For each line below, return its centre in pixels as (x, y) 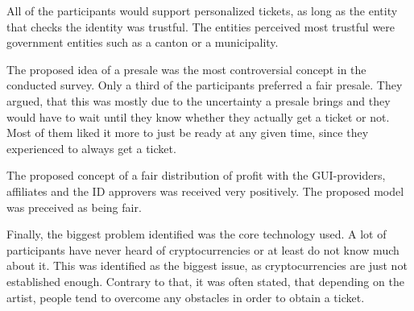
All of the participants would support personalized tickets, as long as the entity (202, 10)
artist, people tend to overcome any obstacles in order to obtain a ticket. (186, 297)
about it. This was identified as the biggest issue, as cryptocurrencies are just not (207, 265)
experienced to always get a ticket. (91, 148)
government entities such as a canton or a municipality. (143, 42)
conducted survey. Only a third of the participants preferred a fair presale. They (205, 85)
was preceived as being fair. (74, 207)
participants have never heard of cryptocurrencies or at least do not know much (203, 249)
